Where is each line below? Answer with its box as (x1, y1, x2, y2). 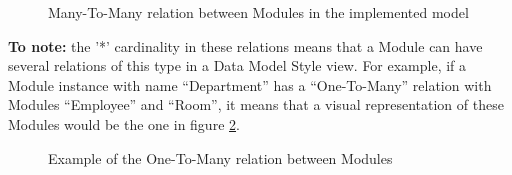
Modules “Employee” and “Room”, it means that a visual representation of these (8, 94, 504, 115)
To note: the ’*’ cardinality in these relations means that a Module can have (8, 35, 483, 56)
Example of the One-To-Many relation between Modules (48, 147, 393, 168)
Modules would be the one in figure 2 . (8, 113, 240, 134)
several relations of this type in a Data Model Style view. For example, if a (8, 55, 467, 76)
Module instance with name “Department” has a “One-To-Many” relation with (8, 74, 492, 95)
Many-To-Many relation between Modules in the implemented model (48, 2, 469, 22)
